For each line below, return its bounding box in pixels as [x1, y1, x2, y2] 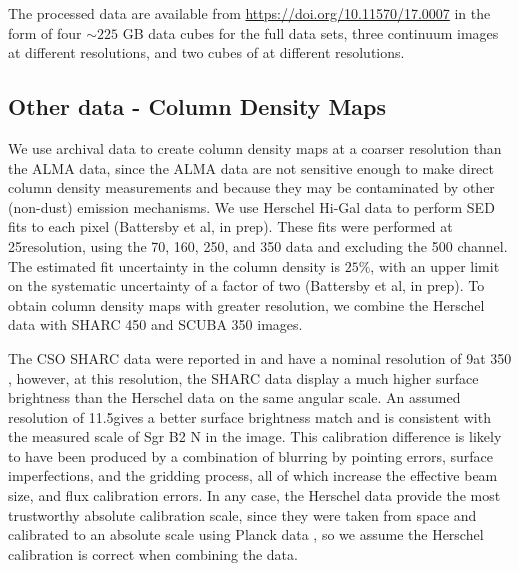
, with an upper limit [370, 255, 500, 276]
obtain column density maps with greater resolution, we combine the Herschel [8, 294, 485, 315]
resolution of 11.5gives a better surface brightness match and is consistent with [8, 406, 491, 427]
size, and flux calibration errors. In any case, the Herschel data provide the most [8, 485, 501, 506]
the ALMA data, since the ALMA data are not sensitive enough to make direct [8, 157, 494, 178]
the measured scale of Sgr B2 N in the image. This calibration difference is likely [8, 426, 502, 447]
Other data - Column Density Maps [8, 91, 387, 122]
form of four [8, 22, 82, 43]
